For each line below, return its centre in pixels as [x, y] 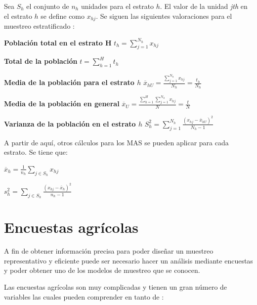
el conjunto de [48, 6]
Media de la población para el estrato [69, 82]
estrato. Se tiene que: [36, 152]
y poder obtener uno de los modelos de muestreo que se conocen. [102, 270]
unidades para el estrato [117, 6]
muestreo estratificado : [39, 26]
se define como [63, 16]
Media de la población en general [62, 104]
